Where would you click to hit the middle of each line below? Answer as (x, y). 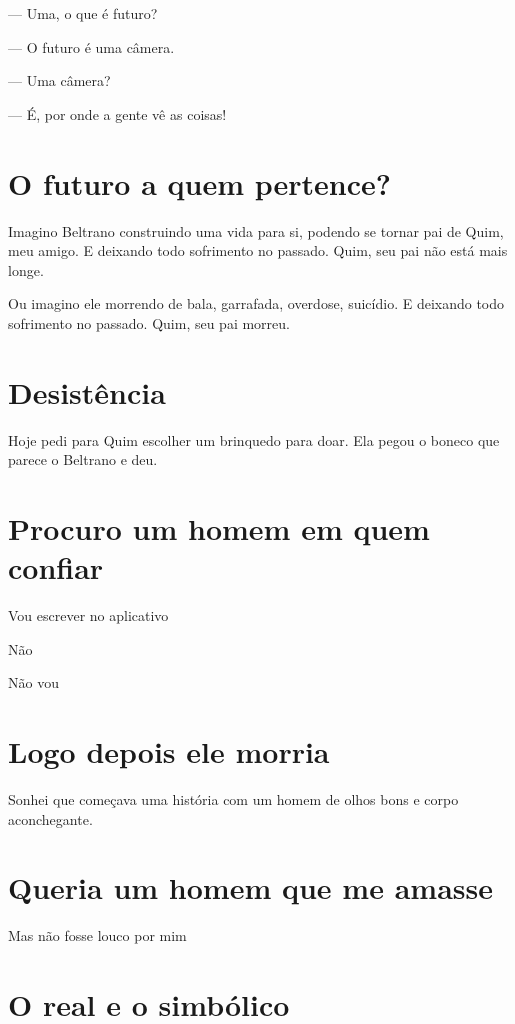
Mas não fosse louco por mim (97, 935)
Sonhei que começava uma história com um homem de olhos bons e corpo (233, 799)
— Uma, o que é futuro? (83, 13)
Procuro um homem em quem (219, 527)
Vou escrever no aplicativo (88, 615)
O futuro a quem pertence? (199, 182)
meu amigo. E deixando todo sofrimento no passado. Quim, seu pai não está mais (258, 250)
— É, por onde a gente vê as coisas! (117, 113)
